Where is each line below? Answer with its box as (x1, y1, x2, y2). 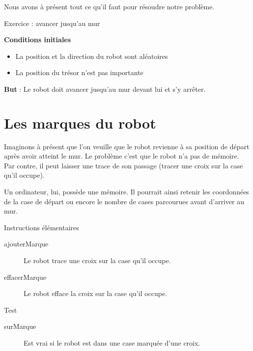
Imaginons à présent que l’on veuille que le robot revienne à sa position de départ (4, 141, 250, 151)
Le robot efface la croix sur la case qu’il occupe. (24, 288, 168, 298)
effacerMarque (4, 271, 47, 282)
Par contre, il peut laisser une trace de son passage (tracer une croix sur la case (4, 160, 243, 170)
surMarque (4, 321, 36, 331)
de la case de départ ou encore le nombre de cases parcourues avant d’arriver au (4, 196, 245, 206)
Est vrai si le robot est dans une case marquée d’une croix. (24, 338, 200, 348)
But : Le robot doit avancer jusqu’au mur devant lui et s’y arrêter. (4, 83, 206, 94)
